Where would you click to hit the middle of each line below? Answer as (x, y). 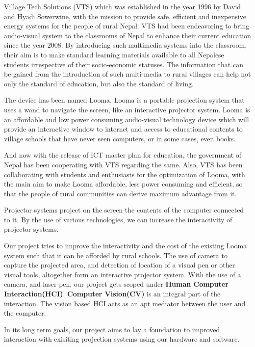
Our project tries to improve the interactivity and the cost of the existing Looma (126, 246)
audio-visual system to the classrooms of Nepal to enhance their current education (127, 35)
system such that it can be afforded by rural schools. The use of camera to (116, 255)
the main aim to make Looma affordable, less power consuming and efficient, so (123, 184)
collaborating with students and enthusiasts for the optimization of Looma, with (125, 174)
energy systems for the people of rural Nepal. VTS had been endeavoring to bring (127, 26)
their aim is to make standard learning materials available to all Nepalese (114, 54)
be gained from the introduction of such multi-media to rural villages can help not (127, 74)
